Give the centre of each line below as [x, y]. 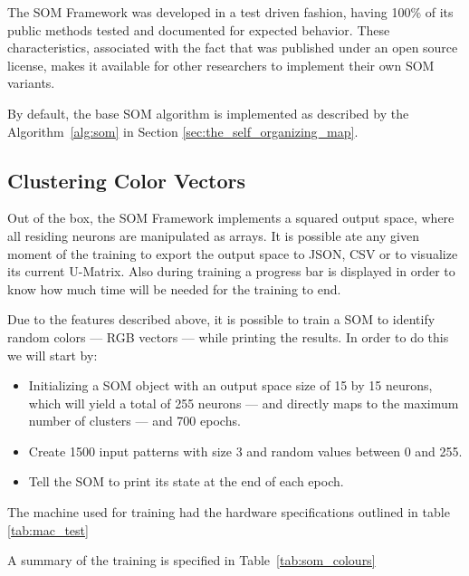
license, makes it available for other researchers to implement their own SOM [221, 65]
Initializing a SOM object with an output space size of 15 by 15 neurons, [230, 385]
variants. [31, 83]
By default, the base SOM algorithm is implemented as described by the [208, 113]
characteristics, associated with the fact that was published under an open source [233, 48]
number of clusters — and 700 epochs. [134, 421]
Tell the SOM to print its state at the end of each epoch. [186, 481]
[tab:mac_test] [48, 529]
